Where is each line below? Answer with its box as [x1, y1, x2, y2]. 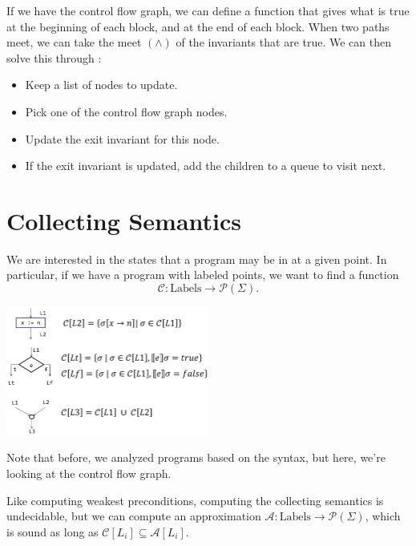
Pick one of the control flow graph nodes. [25, 103, 228, 119]
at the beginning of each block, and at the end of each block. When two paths [6, 18, 390, 34]
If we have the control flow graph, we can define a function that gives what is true [6, 2, 410, 18]
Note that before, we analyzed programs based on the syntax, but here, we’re [6, 449, 386, 466]
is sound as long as [6, 523, 99, 540]
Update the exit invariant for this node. [25, 130, 220, 147]
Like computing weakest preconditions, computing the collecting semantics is [6, 491, 384, 508]
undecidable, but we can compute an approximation [6, 508, 261, 524]
